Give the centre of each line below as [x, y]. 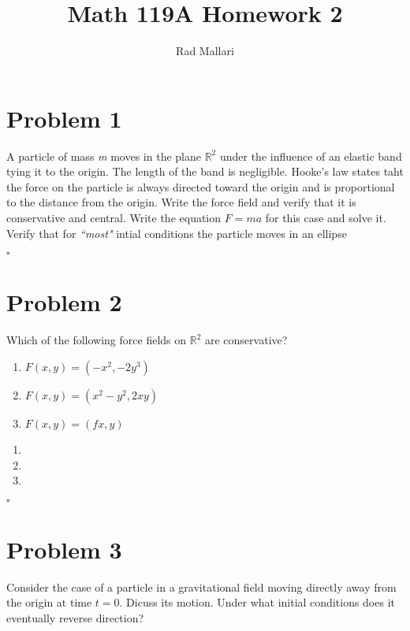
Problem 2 [64, 302]
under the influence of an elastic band [311, 156]
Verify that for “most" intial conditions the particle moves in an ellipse [177, 233]
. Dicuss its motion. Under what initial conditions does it [257, 602]
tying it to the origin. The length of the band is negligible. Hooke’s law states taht [205, 171]
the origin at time [49, 602]
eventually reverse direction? [75, 618]
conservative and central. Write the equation [114, 218]
